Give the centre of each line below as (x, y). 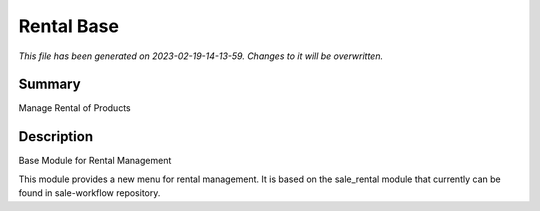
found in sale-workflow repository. (89, 193)
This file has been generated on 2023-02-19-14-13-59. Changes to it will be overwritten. (201, 56)
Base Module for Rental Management (95, 161)
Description (56, 136)
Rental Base (69, 26)
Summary (49, 84)
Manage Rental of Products (74, 108)
